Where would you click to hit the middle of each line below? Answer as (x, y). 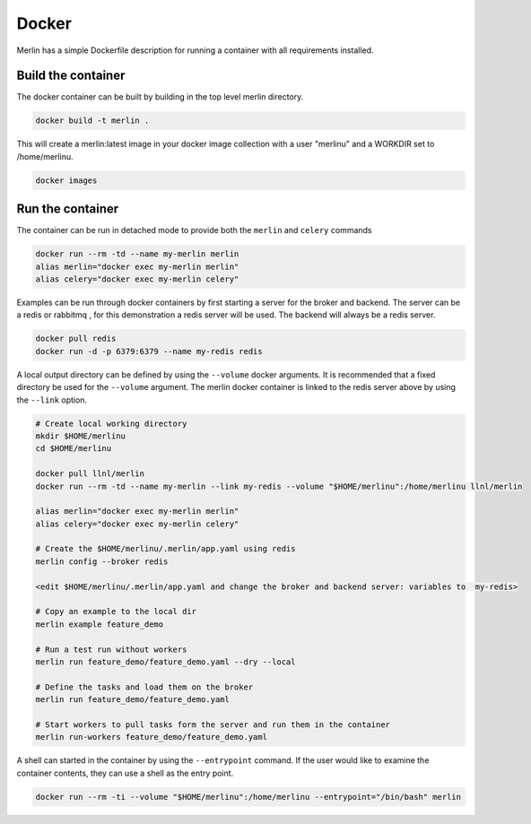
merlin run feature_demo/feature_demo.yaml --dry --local (165, 662)
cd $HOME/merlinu (74, 449)
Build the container (71, 76)
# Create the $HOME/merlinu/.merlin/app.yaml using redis (165, 549)
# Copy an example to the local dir (116, 611)
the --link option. (52, 400)
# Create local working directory (111, 423)
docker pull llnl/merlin (90, 474)
